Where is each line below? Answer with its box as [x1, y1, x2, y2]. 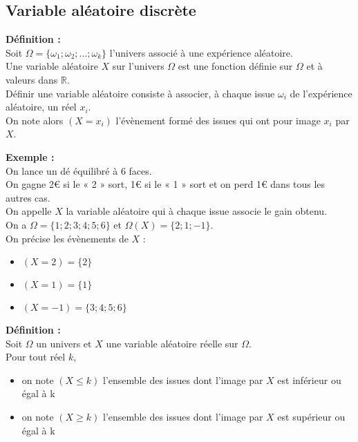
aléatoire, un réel [6, 99, 77, 114]
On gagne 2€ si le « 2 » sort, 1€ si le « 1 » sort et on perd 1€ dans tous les [6, 177, 326, 191]
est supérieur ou [277, 410, 346, 424]
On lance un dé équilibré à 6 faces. [6, 163, 152, 177]
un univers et [36, 336, 92, 350]
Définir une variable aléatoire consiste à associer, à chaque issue [6, 86, 275, 100]
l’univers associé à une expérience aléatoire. [109, 45, 293, 59]
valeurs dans [6, 72, 58, 86]
